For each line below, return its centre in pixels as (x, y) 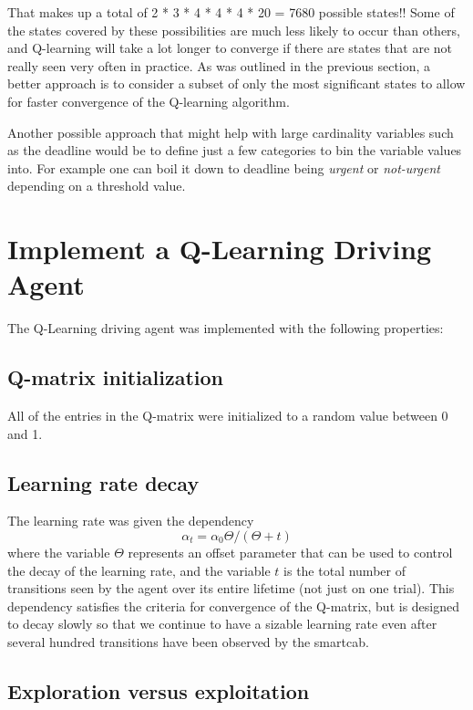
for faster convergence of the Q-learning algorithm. (149, 101)
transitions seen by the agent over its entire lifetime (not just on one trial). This (231, 588)
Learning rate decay (103, 482)
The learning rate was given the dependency (131, 521)
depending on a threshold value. (97, 186)
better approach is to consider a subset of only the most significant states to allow (236, 84)
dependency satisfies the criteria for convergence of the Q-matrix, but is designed (234, 606)
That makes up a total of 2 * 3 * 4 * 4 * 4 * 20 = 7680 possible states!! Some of (231, 12)
